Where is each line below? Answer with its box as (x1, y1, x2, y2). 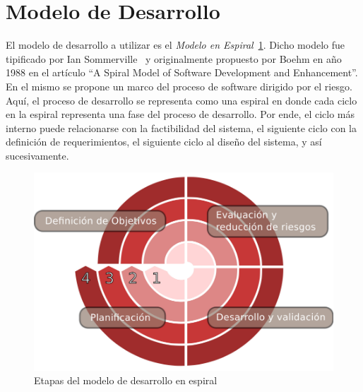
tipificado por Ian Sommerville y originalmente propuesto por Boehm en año (6, 51, 342, 66)
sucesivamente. (6, 148, 69, 162)
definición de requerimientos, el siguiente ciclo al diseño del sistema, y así (6, 134, 322, 149)
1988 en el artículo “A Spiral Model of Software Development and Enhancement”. (6, 65, 358, 80)
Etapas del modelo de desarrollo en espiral (34, 373, 218, 388)
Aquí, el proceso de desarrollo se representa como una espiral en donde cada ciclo (6, 93, 357, 107)
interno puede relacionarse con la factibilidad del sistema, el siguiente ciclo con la (6, 120, 357, 135)
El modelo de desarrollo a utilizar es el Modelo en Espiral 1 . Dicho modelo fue (6, 37, 345, 52)
